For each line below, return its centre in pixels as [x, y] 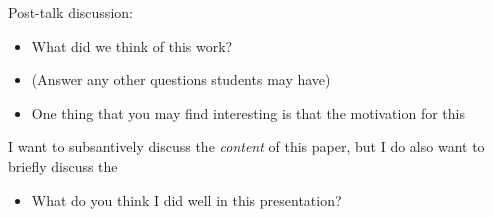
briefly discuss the [63, 165]
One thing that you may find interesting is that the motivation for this [248, 112]
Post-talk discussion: [70, 12]
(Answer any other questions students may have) [181, 79]
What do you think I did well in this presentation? [186, 199]
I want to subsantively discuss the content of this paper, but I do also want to [246, 146]
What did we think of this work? [132, 45]
